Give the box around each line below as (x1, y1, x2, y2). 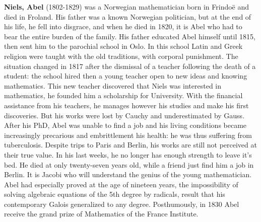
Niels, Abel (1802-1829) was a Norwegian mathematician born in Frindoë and (4, 2, 249, 12)
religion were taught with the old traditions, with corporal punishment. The (4, 50, 238, 61)
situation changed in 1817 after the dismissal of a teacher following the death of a (4, 60, 256, 71)
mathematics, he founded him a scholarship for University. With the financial (4, 90, 243, 101)
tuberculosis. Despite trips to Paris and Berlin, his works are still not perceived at (4, 139, 257, 150)
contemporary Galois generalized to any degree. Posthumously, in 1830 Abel (4, 198, 239, 209)
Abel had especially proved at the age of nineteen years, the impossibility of (4, 179, 238, 189)
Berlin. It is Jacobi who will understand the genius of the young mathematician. (4, 169, 252, 180)
